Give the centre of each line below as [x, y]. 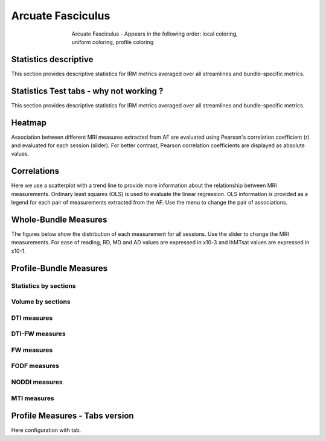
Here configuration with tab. [46, 430]
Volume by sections [41, 302]
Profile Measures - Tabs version [72, 416]
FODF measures [35, 366]
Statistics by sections [44, 285]
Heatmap [29, 123]
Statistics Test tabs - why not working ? [87, 91]
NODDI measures [37, 382]
